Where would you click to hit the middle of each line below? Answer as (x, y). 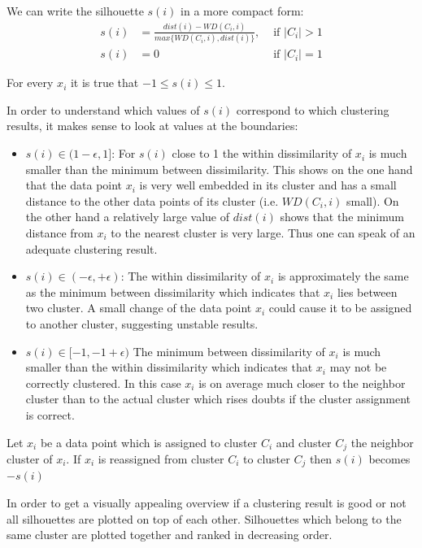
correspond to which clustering (313, 109)
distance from (59, 233)
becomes (389, 459)
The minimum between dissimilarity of (229, 351)
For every (30, 83)
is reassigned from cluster (161, 459)
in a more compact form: (242, 11)
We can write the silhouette (75, 11)
